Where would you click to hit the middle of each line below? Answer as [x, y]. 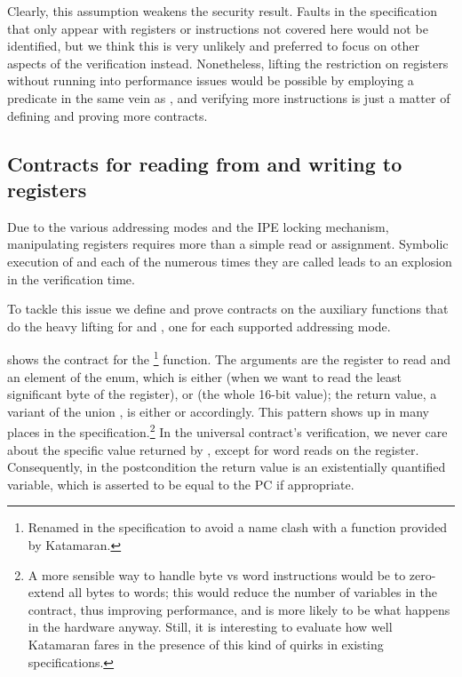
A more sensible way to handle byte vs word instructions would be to [217, 574]
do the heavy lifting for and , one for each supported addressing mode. [199, 326]
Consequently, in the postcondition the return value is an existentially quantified [227, 467]
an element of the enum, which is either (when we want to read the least [204, 376]
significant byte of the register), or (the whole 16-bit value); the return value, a [222, 394]
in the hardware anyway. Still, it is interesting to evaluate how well [210, 627]
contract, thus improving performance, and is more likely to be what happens [239, 609]
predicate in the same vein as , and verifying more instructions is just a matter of [229, 97]
